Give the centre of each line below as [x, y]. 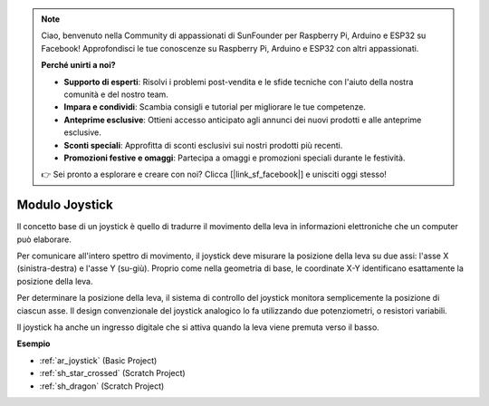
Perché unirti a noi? [79, 65]
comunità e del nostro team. [116, 94]
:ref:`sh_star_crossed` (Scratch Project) [112, 373]
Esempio [34, 343]
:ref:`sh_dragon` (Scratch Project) [102, 386]
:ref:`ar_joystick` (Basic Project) [98, 360]
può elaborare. [44, 239]
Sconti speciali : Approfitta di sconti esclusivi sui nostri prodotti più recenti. [203, 145]
